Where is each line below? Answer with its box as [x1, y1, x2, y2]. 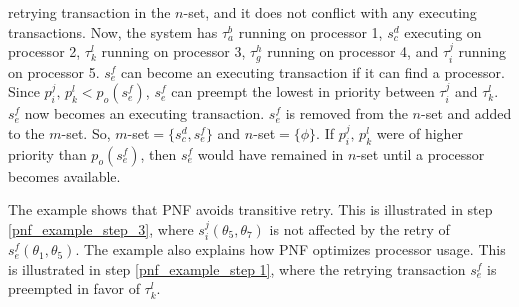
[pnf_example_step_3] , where [8, 218, 194, 239]
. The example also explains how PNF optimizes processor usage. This [75, 239, 506, 260]
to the [8, 122, 45, 143]
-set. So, [61, 122, 111, 143]
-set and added [421, 103, 512, 124]
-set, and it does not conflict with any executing [183, 2, 477, 22]
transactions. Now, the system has [8, 21, 218, 42]
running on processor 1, [238, 21, 383, 42]
